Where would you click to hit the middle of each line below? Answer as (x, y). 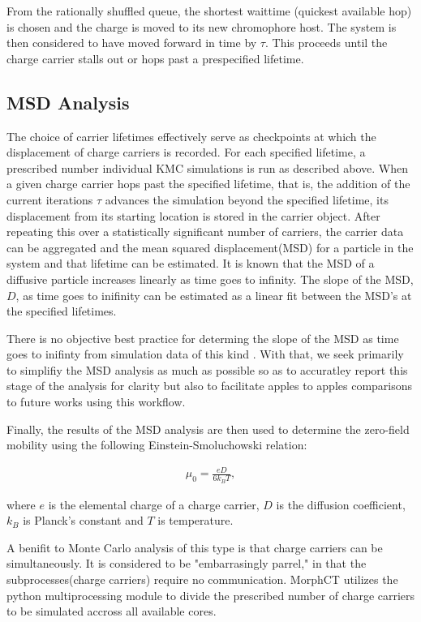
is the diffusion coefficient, (341, 504)
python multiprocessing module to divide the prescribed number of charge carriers (211, 595)
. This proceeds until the (326, 43)
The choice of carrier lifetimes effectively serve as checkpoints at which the (191, 136)
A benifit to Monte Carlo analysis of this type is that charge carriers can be (195, 547)
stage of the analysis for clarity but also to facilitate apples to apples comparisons (210, 386)
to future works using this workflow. (96, 402)
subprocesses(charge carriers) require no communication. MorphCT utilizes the (202, 579)
